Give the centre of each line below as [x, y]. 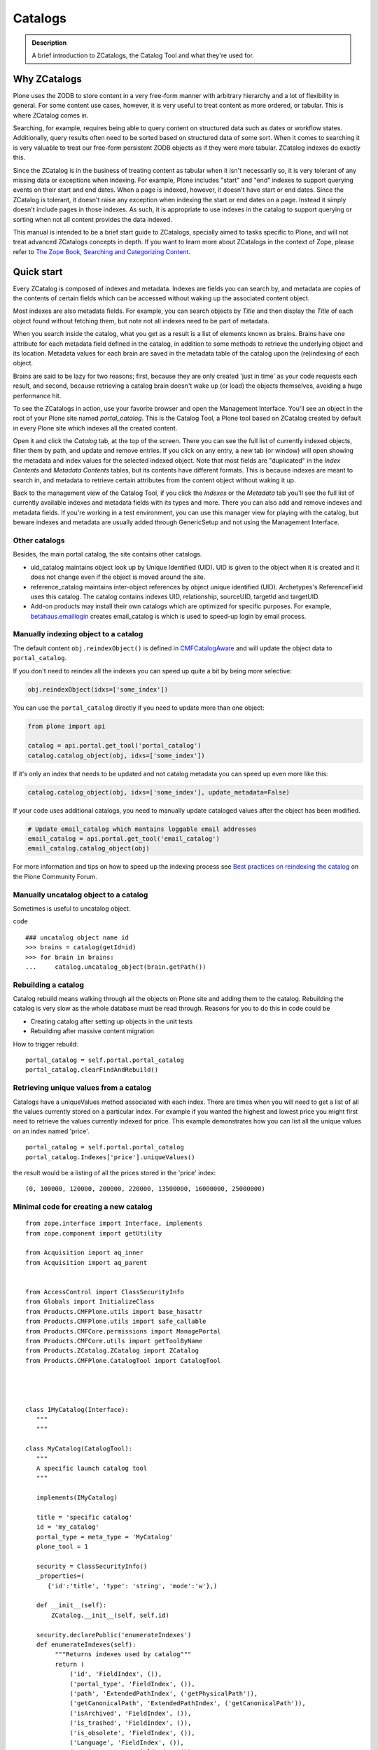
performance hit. [37, 395]
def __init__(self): [71, 1605]
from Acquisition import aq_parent [86, 1262]
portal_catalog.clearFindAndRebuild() [92, 1070]
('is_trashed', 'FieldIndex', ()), [131, 1723]
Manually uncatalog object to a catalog [80, 895]
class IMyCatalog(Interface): [77, 1409]
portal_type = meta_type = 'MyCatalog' [105, 1537]
